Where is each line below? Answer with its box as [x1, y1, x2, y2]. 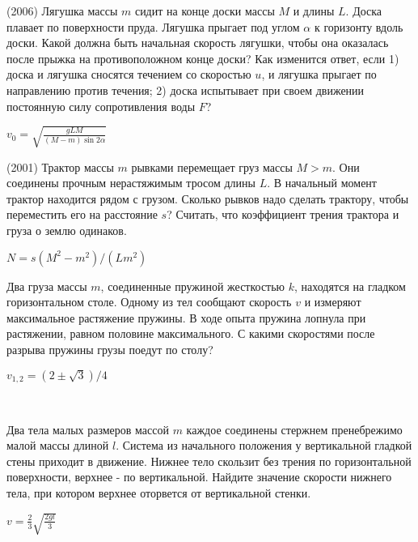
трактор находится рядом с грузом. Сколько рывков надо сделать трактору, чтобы [6, 190, 409, 207]
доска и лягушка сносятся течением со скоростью [6, 66, 251, 83]
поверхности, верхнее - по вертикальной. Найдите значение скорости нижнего [6, 468, 392, 485]
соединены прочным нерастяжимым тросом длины [6, 174, 255, 191]
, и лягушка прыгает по [261, 66, 377, 83]
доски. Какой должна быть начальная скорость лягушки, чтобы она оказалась [6, 34, 389, 51]
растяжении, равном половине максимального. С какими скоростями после [6, 325, 375, 342]
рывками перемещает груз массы [131, 158, 293, 175]
